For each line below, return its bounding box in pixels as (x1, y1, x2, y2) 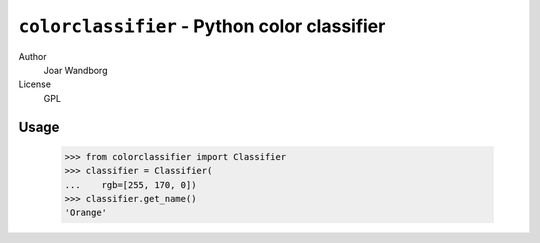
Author (18, 50, 47, 62)
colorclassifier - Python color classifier (18, 15, 386, 37)
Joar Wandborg (43, 64, 108, 76)
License (18, 78, 52, 90)
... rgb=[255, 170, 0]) (64, 179, 197, 190)
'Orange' (64, 207, 108, 219)
